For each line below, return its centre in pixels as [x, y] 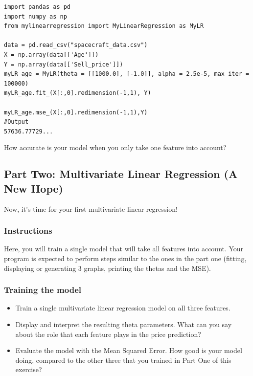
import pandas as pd [37, 7]
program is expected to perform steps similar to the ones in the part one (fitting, [125, 258]
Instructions [28, 231]
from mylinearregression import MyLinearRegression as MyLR [104, 26]
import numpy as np [35, 16]
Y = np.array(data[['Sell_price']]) [64, 64]
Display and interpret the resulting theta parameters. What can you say [124, 324]
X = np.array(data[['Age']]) [51, 55]
